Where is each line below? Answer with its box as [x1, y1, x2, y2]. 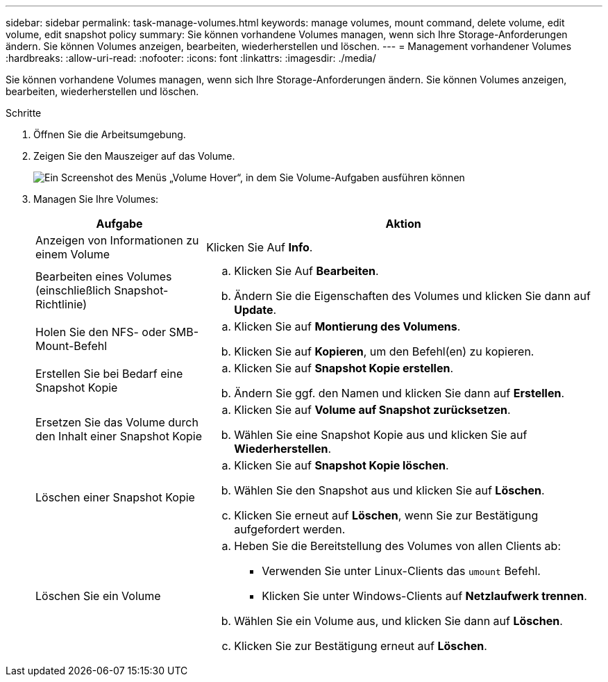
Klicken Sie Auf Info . [206, 240, 313, 254]
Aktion [385, 217, 421, 231]
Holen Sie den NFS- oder [35, 325, 167, 339]
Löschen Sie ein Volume [35, 589, 161, 603]
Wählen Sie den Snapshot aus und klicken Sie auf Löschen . [234, 483, 545, 497]
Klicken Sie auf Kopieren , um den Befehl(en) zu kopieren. [234, 344, 534, 358]
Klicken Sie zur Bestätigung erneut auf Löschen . [234, 639, 487, 653]
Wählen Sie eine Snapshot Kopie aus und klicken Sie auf [234, 428, 527, 442]
